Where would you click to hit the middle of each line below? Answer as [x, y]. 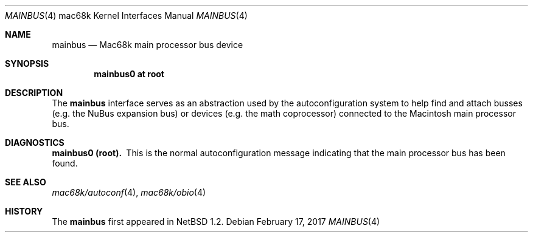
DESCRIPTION [34, 93]
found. [65, 163]
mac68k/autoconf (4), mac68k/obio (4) [129, 192]
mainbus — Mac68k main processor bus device [148, 45]
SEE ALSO [26, 182]
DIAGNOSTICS [35, 143]
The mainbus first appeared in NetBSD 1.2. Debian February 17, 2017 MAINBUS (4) [216, 222]
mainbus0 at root [129, 74]
